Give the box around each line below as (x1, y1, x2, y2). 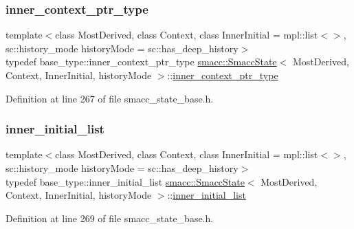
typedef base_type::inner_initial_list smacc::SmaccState (5, 174, 245, 188)
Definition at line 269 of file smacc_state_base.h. (5, 210, 214, 225)
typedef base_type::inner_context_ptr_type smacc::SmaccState (5, 54, 277, 69)
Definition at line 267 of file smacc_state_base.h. (5, 91, 214, 105)
